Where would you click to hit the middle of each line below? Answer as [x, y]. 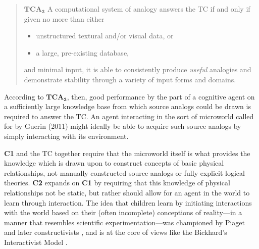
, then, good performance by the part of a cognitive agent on [161, 96]
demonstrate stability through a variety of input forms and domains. [130, 79]
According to [24, 96]
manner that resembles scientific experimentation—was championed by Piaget [124, 222]
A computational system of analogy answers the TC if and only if [149, 9]
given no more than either [64, 18]
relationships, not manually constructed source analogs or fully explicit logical [124, 172]
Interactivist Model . [36, 242]
